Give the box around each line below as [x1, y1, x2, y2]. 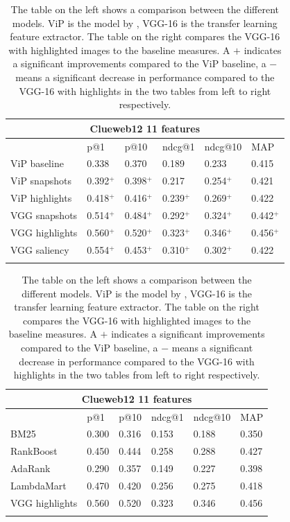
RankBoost [10, 444, 58, 458]
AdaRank [10, 461, 51, 476]
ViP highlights [10, 191, 72, 205]
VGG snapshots [10, 207, 78, 222]
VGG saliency [10, 242, 69, 256]
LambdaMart [10, 478, 67, 492]
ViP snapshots [10, 173, 71, 188]
